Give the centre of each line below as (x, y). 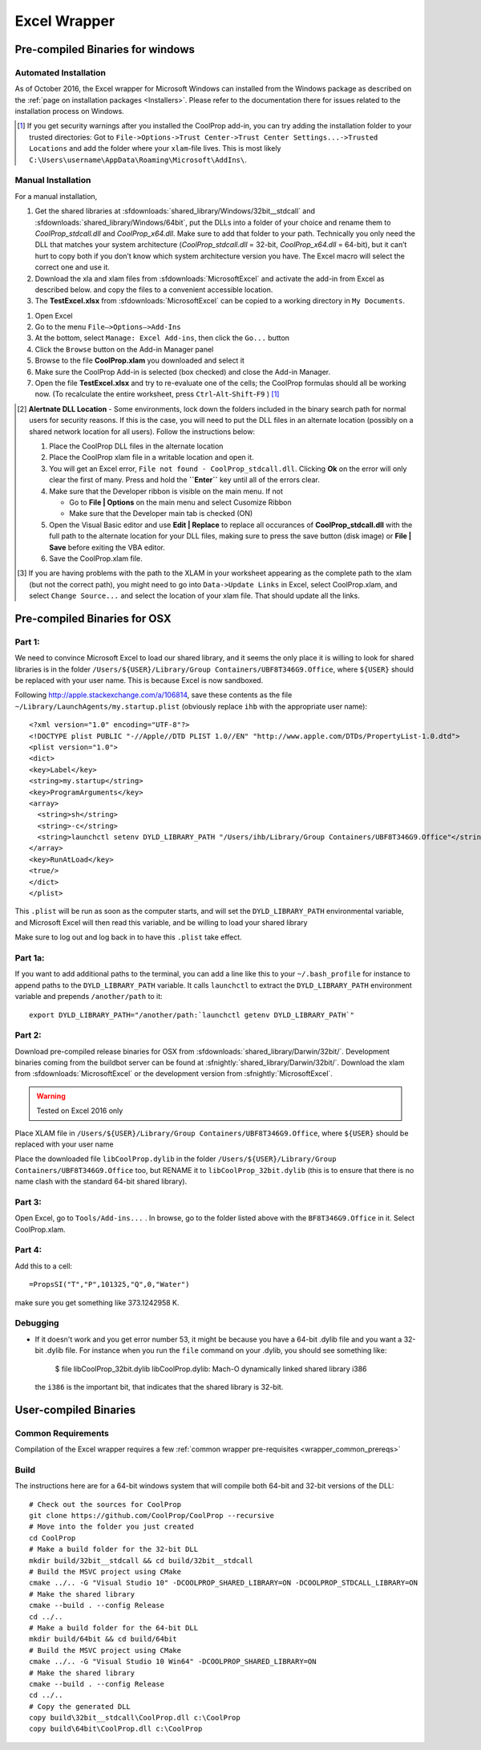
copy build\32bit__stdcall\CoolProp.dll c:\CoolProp (135, 1718)
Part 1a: (30, 957)
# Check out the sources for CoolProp (105, 1504)
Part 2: (28, 1035)
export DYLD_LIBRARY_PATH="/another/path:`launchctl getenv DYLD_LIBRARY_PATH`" (192, 1015)
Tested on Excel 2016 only (80, 1110)
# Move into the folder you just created (111, 1527)
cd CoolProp (53, 1538)
